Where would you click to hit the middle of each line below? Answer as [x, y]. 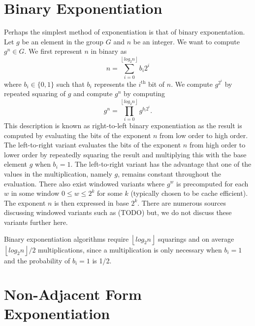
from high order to [217, 145]
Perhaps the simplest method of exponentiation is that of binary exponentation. [125, 32]
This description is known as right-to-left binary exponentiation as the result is [123, 125]
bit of [157, 84]
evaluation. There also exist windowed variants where [84, 183]
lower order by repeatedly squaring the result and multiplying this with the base [125, 154]
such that [70, 84]
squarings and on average [196, 238]
